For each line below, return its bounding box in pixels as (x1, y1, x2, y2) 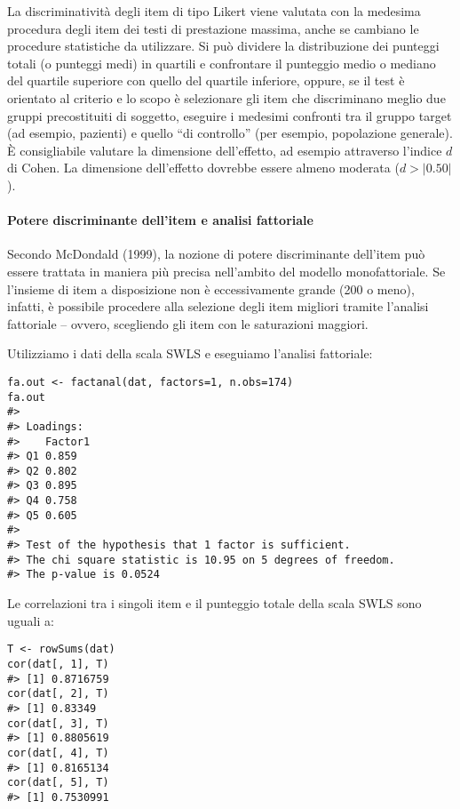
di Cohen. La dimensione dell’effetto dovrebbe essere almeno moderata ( (7, 158, 400, 177)
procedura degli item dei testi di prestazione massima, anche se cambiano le (7, 19, 419, 37)
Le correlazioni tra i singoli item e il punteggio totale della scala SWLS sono (7, 594, 422, 613)
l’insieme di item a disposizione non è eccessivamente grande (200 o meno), (7, 279, 415, 298)
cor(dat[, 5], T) (7, 776, 109, 789)
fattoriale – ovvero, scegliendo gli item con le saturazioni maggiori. (7, 314, 369, 332)
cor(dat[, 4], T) (7, 746, 109, 759)
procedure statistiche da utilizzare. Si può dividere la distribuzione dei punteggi (7, 36, 440, 55)
